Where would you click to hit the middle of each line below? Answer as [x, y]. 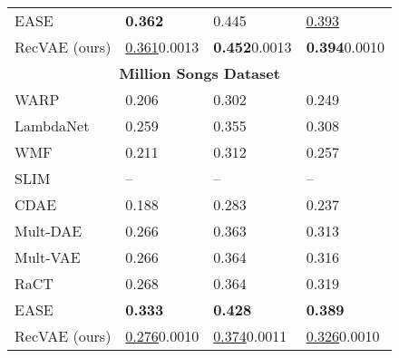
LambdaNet [52, 126]
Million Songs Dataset [199, 73]
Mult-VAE [48, 257]
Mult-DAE [49, 231]
